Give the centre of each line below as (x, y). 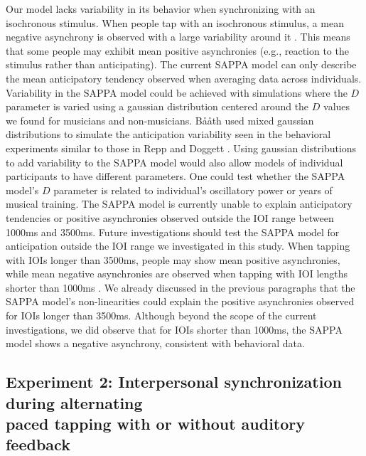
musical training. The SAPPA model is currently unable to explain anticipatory (179, 204)
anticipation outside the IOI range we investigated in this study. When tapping (178, 246)
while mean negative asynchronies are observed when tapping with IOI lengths (177, 274)
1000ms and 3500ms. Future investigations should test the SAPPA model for (173, 232)
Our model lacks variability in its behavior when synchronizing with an (161, 9)
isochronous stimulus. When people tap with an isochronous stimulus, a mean (175, 22)
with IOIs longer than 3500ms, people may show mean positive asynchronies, (173, 259)
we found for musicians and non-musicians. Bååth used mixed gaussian (160, 120)
